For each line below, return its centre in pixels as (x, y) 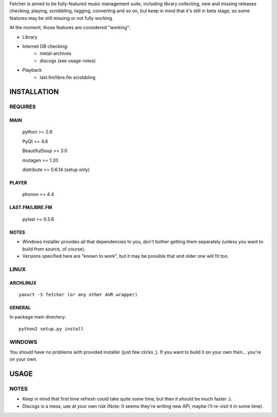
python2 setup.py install (51, 329)
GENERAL (20, 307)
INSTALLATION (34, 92)
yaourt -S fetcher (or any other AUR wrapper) (78, 294)
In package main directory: (38, 317)
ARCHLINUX (23, 283)
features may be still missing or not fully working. (62, 18)
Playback (32, 70)
